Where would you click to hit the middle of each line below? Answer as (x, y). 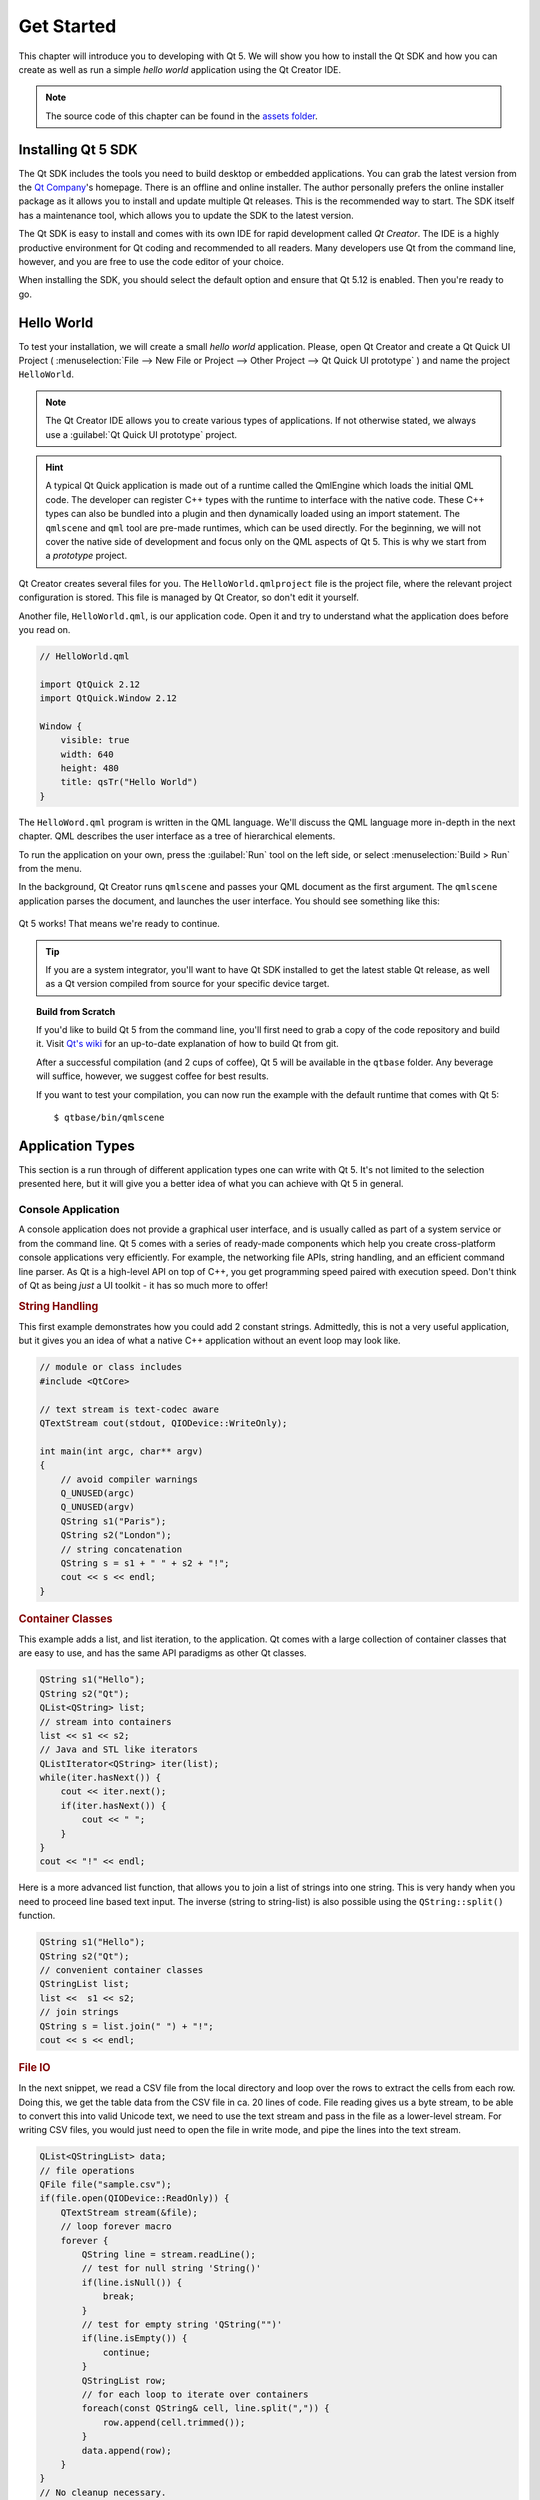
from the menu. (50, 868)
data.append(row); (126, 2450)
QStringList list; (84, 1984)
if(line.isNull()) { (132, 2282)
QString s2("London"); (116, 1535)
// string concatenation (121, 1549)
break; (118, 2296)
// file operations (87, 2170)
